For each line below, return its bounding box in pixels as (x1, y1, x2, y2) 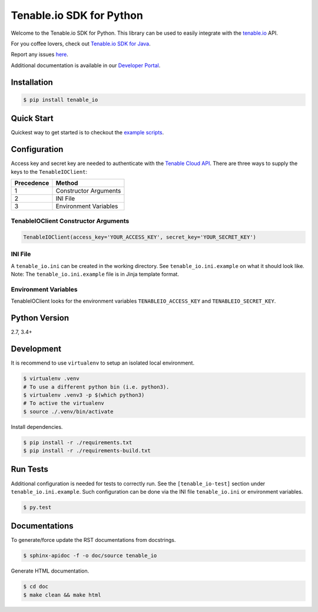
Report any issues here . (11, 51, 69, 58)
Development (11, 344, 62, 354)
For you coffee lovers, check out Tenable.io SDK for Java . (11, 40, 151, 47)
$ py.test (23, 504, 52, 511)
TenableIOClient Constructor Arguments (11, 217, 130, 225)
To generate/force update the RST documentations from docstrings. (11, 537, 176, 544)
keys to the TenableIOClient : (11, 168, 88, 175)
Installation (11, 77, 53, 87)
